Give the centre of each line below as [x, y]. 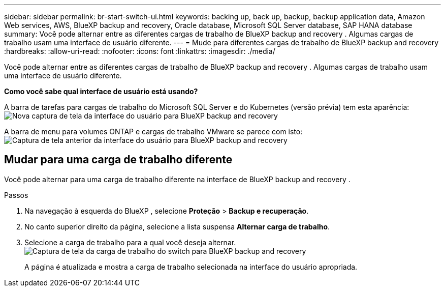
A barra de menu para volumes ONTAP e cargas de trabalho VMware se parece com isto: [153, 132]
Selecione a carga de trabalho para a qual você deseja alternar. [130, 242]
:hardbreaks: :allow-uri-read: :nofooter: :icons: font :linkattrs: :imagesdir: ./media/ [140, 51]
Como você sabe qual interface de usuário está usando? [101, 91]
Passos [16, 195]
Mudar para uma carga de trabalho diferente [118, 160]
